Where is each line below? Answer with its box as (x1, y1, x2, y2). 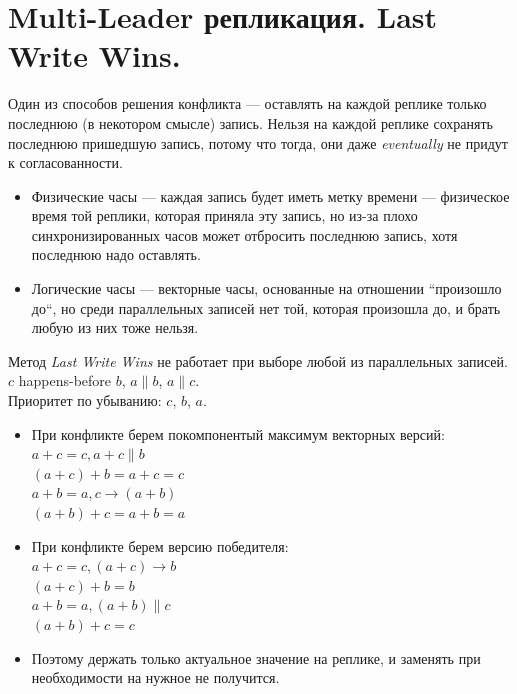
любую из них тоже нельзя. (31, 317, 199, 338)
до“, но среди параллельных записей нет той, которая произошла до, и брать (31, 297, 501, 318)
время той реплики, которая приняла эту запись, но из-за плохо (31, 205, 418, 226)
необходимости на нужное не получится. (31, 667, 280, 688)
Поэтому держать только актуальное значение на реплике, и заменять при (31, 647, 481, 668)
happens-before (18, 370, 112, 391)
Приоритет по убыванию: (8, 390, 162, 411)
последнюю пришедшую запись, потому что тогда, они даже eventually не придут (8, 132, 508, 153)
